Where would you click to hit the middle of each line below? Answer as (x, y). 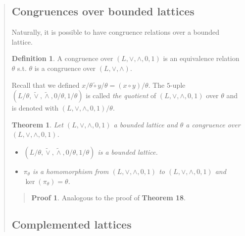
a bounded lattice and (146, 124)
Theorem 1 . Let (37, 124)
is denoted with (35, 108)
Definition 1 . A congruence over (62, 58)
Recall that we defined (46, 85)
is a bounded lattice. (128, 151)
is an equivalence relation (201, 58)
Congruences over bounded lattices (103, 11)
